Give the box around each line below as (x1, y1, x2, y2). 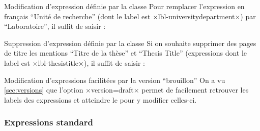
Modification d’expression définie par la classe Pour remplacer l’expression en (4, 1, 245, 11)
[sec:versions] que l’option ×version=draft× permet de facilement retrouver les (4, 84, 249, 95)
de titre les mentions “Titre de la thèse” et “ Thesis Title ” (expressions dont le (4, 48, 247, 58)
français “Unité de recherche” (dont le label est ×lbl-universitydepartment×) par (4, 11, 256, 21)
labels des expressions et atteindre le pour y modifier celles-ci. (4, 94, 197, 105)
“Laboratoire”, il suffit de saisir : (4, 21, 106, 31)
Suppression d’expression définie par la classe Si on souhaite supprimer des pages (4, 37, 256, 48)
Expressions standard (4, 116, 93, 128)
